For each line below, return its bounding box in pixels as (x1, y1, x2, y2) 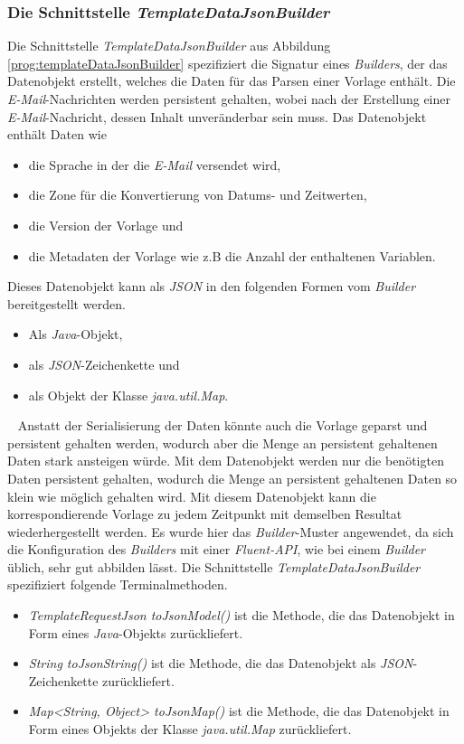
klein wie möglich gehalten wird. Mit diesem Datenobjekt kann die (7, 486, 376, 505)
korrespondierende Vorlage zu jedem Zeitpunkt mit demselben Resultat (7, 504, 402, 523)
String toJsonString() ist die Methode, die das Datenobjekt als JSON (28, 654, 413, 673)
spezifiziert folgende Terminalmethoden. (7, 575, 228, 594)
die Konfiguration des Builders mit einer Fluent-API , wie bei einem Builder (7, 540, 426, 559)
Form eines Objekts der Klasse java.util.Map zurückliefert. (28, 720, 352, 739)
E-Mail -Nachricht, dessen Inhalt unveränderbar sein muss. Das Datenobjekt (7, 107, 427, 126)
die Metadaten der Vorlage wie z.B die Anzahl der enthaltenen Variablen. (28, 246, 436, 265)
